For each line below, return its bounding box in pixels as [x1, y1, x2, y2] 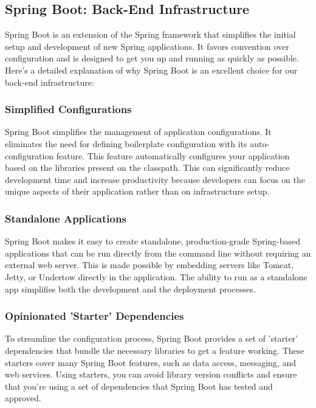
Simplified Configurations [5, 102, 132, 117]
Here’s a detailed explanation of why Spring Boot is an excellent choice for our [5, 63, 298, 76]
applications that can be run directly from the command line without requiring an [5, 246, 311, 259]
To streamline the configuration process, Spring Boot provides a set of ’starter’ [5, 332, 298, 345]
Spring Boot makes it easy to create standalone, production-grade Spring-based [5, 235, 301, 247]
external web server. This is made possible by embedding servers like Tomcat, [5, 258, 294, 271]
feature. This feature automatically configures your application [56, 149, 290, 162]
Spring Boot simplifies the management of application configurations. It [5, 125, 272, 138]
